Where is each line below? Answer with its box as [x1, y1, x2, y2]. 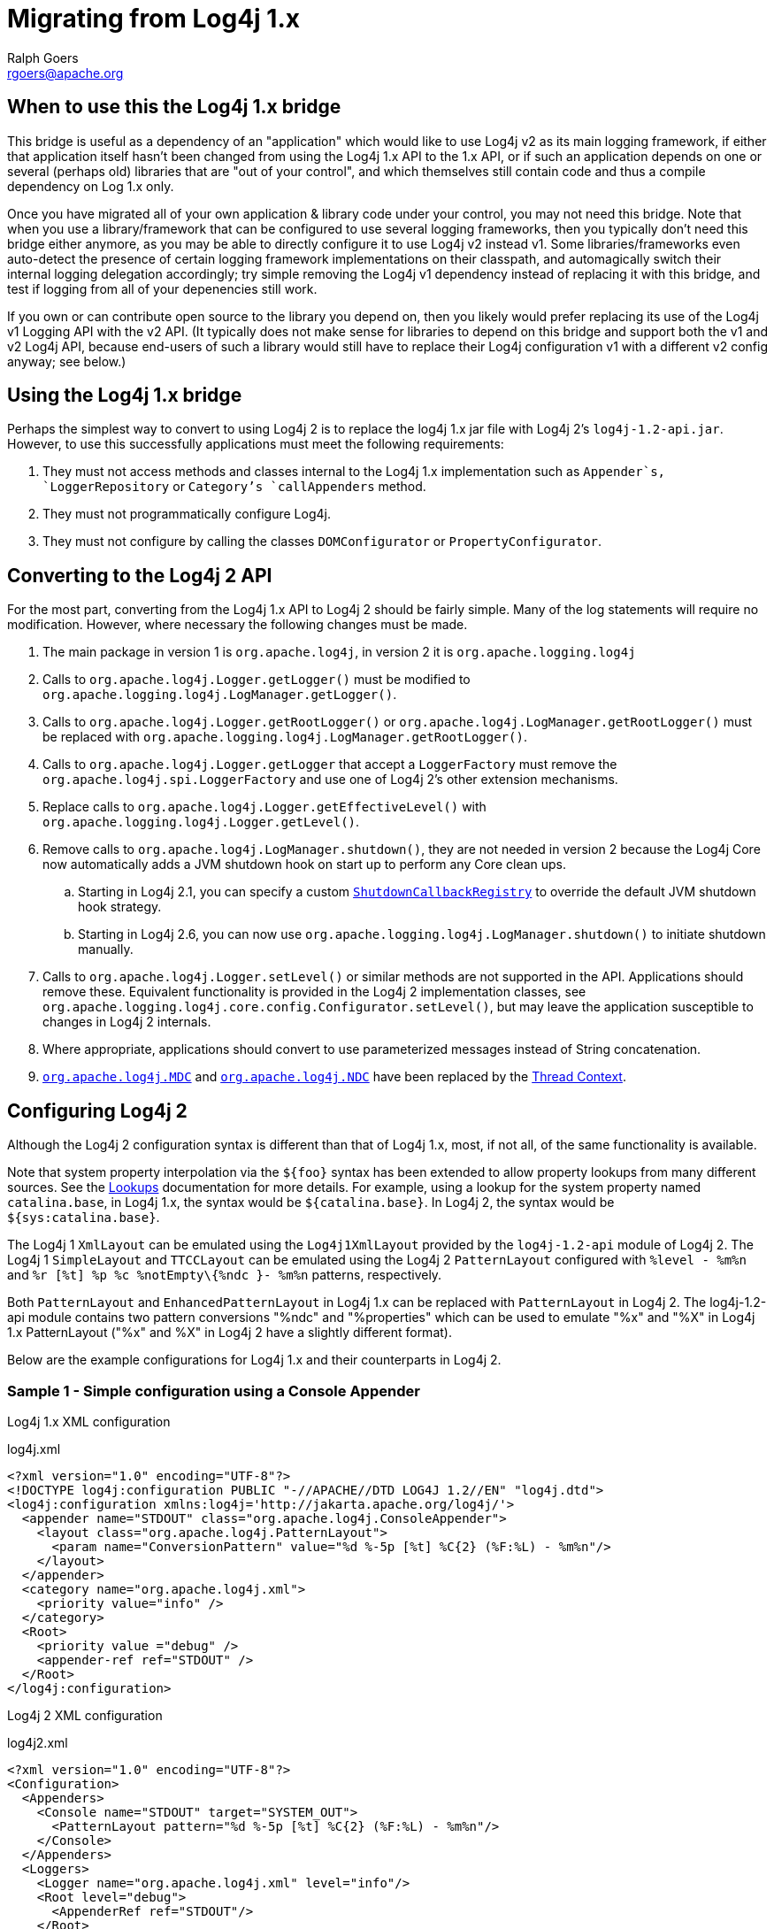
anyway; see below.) [7, 353, 126, 369]
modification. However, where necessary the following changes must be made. [7, 617, 468, 633]
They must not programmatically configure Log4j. [42, 506, 331, 522]
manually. [78, 941, 134, 957]
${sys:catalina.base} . [7, 1210, 160, 1226]
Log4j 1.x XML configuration [7, 1413, 171, 1429]
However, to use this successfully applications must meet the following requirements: [7, 436, 504, 452]
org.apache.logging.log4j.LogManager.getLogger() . [42, 687, 397, 703]
